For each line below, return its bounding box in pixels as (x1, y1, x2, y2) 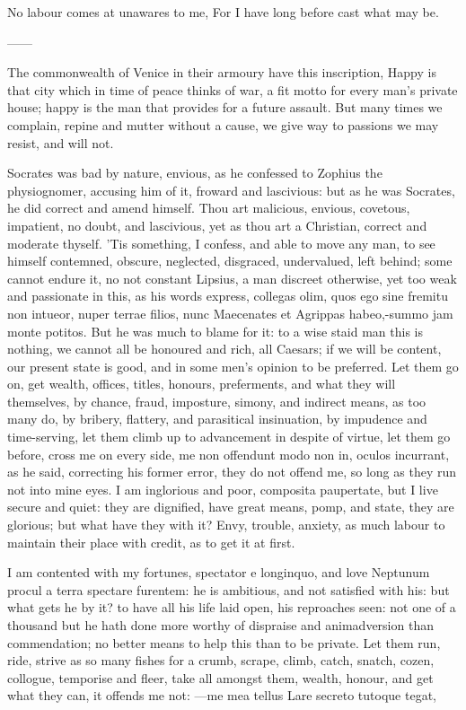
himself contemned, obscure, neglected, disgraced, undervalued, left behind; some (7, 251, 453, 270)
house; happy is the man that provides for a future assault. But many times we (7, 98, 443, 117)
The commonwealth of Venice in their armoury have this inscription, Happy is (7, 63, 436, 82)
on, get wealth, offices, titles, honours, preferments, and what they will (7, 374, 396, 393)
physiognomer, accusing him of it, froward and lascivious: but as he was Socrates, (7, 180, 455, 199)
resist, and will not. (7, 133, 114, 152)
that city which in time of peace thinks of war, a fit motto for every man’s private (7, 80, 458, 99)
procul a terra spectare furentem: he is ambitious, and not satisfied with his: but (7, 580, 450, 599)
